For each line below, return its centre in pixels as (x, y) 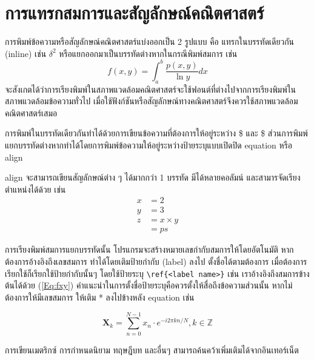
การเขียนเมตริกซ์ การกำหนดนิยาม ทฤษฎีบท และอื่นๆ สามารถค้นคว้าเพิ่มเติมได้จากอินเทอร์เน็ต (152, 349)
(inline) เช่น (26, 53)
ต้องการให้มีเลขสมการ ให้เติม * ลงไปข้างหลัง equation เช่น (100, 297)
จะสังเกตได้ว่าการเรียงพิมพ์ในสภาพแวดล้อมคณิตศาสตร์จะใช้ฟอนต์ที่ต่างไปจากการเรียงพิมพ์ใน (151, 89)
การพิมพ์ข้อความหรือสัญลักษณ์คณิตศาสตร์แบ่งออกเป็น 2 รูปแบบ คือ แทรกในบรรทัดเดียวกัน (150, 42)
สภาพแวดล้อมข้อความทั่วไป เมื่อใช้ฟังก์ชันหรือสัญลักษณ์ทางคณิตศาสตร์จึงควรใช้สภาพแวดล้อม (152, 101)
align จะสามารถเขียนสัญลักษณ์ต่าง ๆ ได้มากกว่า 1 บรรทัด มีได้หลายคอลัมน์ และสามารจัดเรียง (153, 177)
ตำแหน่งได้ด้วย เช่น (35, 189)
